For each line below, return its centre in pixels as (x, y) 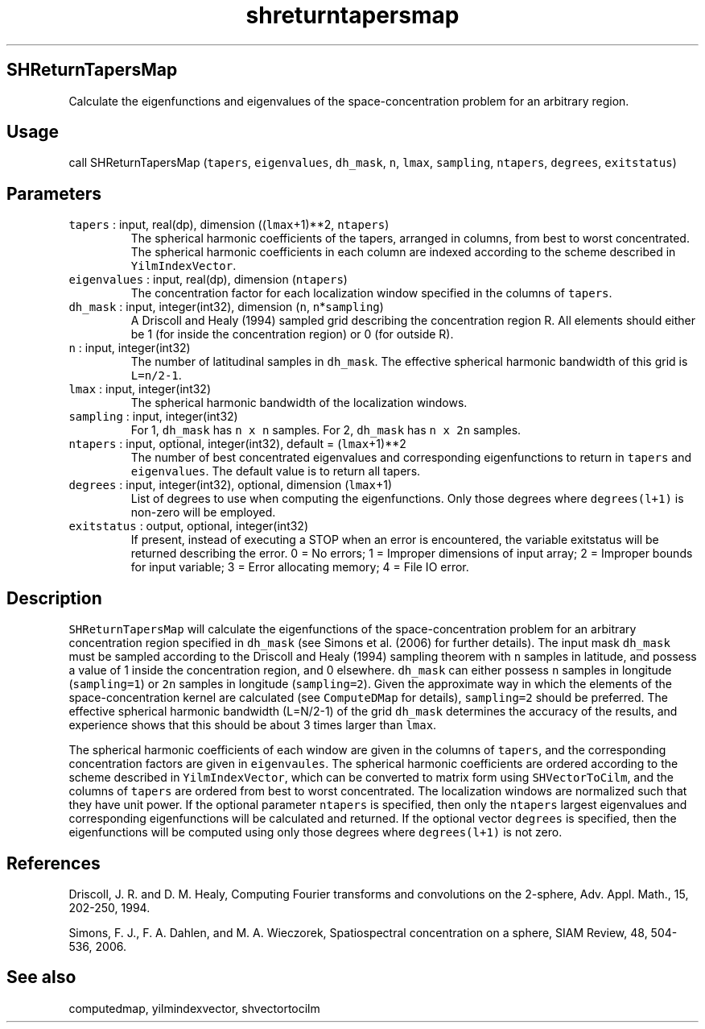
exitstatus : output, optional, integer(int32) (189, 526)
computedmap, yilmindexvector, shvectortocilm (194, 1008)
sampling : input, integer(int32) (153, 417)
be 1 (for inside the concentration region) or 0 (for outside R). (292, 334)
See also (41, 977)
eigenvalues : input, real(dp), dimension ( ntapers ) (208, 280)
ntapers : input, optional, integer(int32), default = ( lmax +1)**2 (237, 444)
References (54, 863)
